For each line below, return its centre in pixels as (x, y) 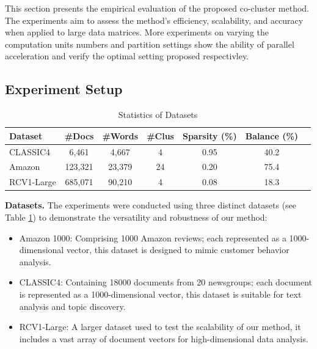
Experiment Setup (64, 89)
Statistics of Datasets (158, 115)
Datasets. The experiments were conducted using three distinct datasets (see (151, 205)
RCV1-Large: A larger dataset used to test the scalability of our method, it (160, 327)
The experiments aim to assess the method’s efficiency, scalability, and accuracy (154, 20)
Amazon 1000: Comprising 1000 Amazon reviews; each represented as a (153, 237)
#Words (120, 135)
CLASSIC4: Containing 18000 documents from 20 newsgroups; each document (166, 282)
